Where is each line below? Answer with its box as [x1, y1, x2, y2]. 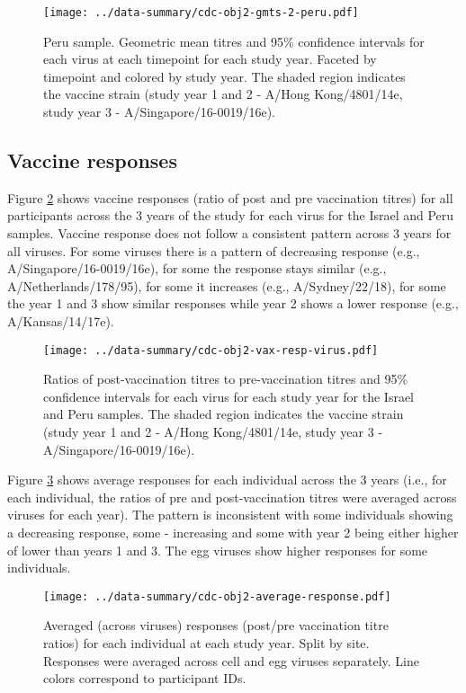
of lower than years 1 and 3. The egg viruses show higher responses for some [7, 540, 428, 559]
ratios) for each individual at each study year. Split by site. [43, 634, 370, 653]
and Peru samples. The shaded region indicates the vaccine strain [43, 404, 404, 423]
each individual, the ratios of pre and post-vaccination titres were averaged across [7, 487, 457, 506]
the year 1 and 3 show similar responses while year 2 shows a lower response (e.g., [7, 294, 459, 313]
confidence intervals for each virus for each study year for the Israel [43, 386, 415, 405]
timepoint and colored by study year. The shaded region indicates [43, 67, 406, 85]
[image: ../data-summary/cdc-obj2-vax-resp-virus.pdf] [43, 343, 379, 357]
